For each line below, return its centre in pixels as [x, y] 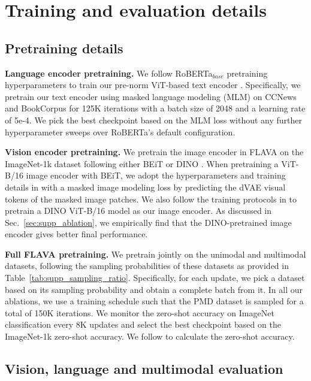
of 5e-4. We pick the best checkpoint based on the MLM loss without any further [154, 120]
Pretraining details [64, 48]
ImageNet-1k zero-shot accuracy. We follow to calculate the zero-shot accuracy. [150, 336]
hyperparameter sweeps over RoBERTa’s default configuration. [120, 131]
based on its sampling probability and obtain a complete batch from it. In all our [154, 289]
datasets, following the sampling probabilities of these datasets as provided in [147, 266]
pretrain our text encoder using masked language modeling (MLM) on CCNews [151, 96]
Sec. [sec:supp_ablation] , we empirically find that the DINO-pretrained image [148, 222]
